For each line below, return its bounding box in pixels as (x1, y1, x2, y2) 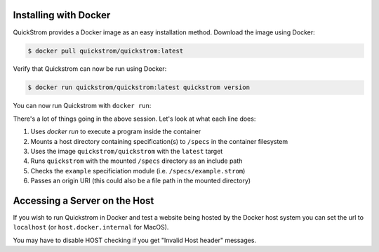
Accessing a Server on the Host (13, 195, 154, 206)
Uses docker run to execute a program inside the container (30, 127, 201, 136)
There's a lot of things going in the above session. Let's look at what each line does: (13, 114, 256, 123)
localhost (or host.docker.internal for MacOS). (13, 223, 169, 232)
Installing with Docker (13, 9, 111, 21)
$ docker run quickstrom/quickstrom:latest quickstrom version (27, 84, 251, 91)
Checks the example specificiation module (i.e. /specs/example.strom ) (30, 166, 246, 175)
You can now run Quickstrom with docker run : (13, 102, 152, 110)
